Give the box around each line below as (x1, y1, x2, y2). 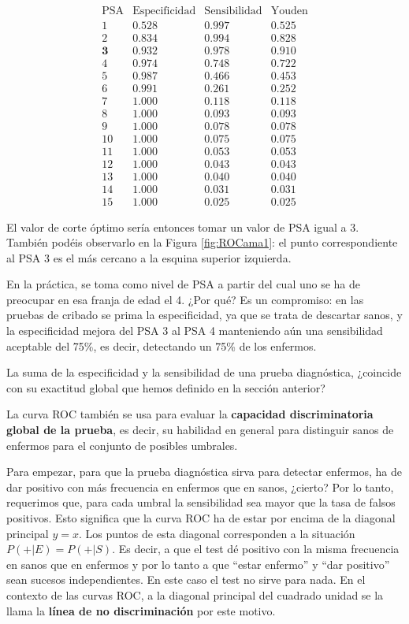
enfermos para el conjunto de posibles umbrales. (6, 436, 238, 453)
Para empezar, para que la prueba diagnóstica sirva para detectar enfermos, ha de (6, 463, 403, 480)
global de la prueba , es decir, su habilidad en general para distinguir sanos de (6, 422, 394, 438)
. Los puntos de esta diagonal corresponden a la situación (78, 525, 355, 541)
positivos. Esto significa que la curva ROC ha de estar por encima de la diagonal (6, 510, 396, 526)
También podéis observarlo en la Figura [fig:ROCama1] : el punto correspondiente (6, 234, 398, 251)
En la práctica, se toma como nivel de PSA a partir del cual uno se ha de (6, 276, 361, 292)
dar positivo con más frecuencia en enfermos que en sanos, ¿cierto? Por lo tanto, (6, 478, 394, 495)
